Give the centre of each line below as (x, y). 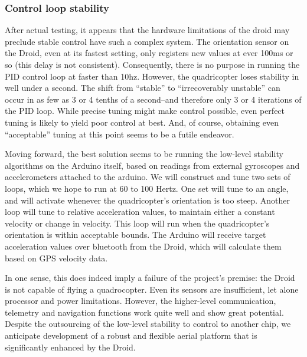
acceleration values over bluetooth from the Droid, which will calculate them (143, 246)
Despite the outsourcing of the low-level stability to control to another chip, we (148, 324)
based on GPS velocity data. (56, 258)
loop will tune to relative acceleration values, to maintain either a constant (140, 212)
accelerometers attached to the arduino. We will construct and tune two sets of (148, 177)
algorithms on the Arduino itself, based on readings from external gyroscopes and (152, 165)
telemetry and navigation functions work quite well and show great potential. (144, 312)
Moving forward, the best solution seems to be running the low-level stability (144, 154)
